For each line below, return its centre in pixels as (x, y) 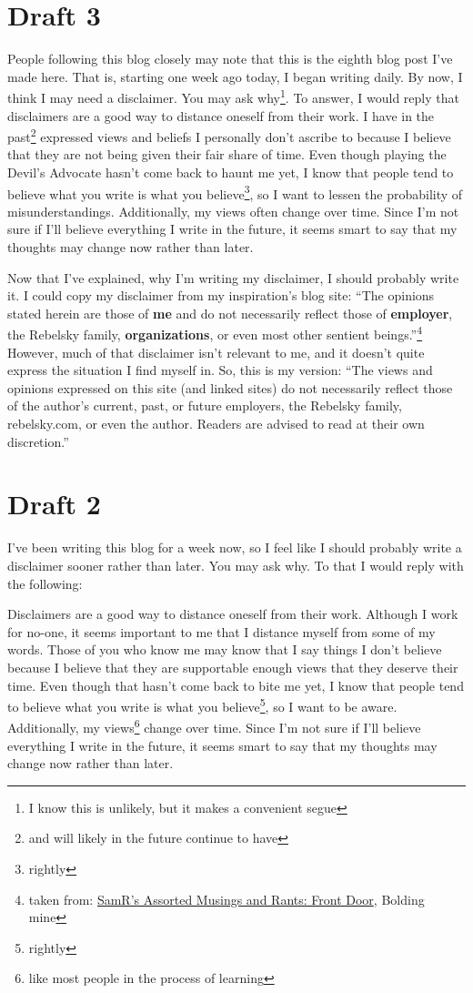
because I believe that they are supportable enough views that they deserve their (233, 667)
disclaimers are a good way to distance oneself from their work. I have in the (221, 115)
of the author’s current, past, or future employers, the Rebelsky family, (205, 405)
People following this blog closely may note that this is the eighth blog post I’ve (230, 59)
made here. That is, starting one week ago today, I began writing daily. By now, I (235, 76)
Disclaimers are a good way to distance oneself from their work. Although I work (233, 614)
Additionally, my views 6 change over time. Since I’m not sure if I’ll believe (214, 726)
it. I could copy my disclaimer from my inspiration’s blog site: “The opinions (221, 295)
